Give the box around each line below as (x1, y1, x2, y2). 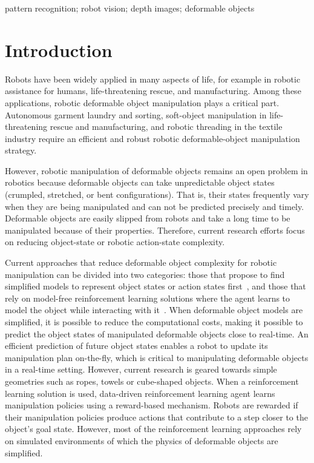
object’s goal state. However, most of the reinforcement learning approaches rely (5, 422, 302, 435)
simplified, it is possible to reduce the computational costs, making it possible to (5, 316, 303, 328)
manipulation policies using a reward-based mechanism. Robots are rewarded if (5, 399, 298, 411)
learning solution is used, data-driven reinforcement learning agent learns (5, 387, 275, 399)
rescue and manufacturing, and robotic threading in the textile (50, 120, 283, 133)
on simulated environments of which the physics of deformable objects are (5, 434, 278, 447)
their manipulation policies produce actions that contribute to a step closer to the (5, 410, 308, 423)
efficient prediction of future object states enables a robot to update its (5, 339, 268, 352)
